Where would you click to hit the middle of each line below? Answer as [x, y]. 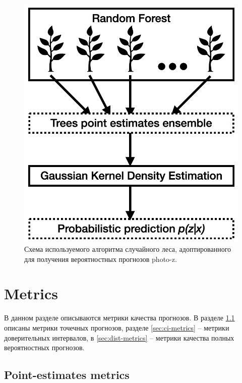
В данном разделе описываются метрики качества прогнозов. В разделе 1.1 [119, 318]
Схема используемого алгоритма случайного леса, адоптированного [128, 249]
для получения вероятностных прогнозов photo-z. [101, 259]
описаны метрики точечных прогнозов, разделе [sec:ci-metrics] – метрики [117, 327]
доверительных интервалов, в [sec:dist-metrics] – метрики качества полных [119, 337]
